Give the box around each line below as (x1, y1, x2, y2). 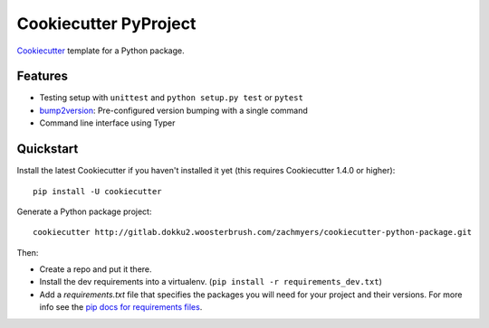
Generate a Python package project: (16, 206, 152, 217)
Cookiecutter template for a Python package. (16, 45, 185, 56)
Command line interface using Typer (39, 117, 176, 128)
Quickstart (16, 141, 79, 157)
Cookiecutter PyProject (16, 14, 197, 33)
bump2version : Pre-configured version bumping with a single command (39, 105, 308, 116)
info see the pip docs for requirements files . (39, 302, 203, 313)
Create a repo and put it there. (39, 264, 153, 275)
